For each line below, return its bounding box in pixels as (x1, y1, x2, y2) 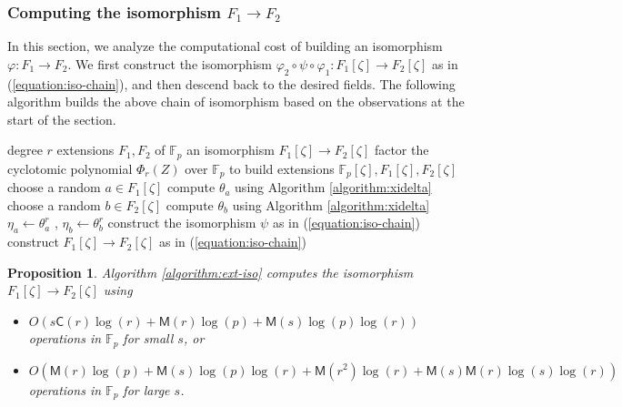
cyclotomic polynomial (7, 158, 133, 178)
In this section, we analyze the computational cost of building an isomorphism (7, 36, 443, 56)
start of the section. (7, 109, 116, 128)
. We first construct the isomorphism (67, 54, 272, 73)
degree (7, 140, 43, 159)
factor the (374, 140, 429, 159)
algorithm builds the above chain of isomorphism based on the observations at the (7, 92, 465, 111)
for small (123, 329, 174, 348)
